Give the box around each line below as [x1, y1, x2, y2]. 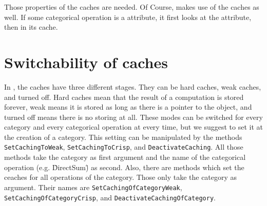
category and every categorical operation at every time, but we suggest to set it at [4, 121, 263, 132]
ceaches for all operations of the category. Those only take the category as [4, 172, 237, 182]
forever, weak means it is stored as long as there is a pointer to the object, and [4, 101, 252, 112]
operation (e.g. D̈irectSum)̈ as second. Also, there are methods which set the [4, 161, 244, 172]
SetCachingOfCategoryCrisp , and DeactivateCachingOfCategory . [4, 192, 216, 202]
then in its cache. [4, 22, 58, 32]
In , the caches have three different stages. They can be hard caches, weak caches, [4, 81, 261, 92]
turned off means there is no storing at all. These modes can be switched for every [4, 111, 263, 122]
